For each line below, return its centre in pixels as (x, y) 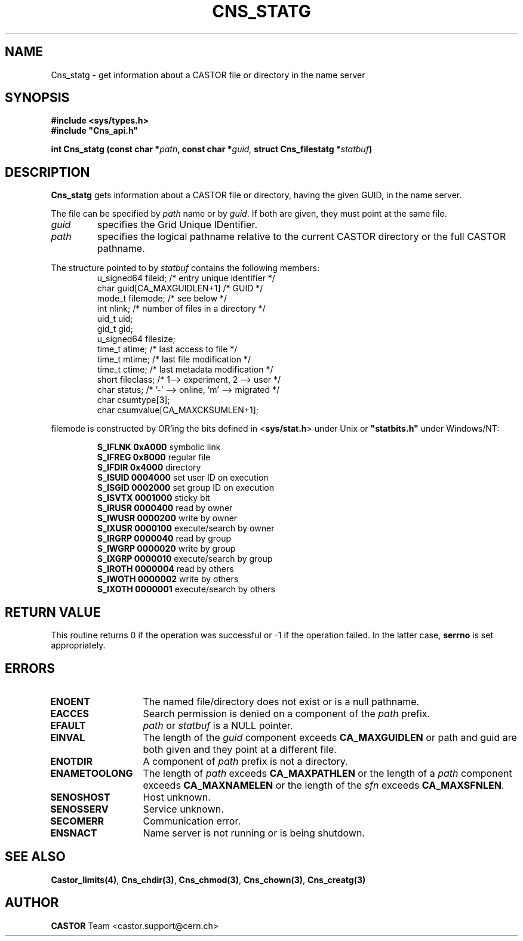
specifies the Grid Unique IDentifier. (177, 225)
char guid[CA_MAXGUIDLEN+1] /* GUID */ (180, 288)
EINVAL (68, 737)
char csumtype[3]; (133, 400)
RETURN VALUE (53, 612)
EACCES (70, 713)
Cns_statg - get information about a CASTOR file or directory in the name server (208, 75)
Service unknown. (183, 809)
